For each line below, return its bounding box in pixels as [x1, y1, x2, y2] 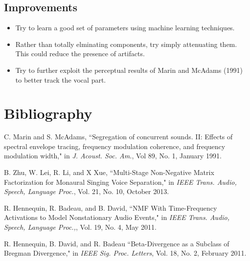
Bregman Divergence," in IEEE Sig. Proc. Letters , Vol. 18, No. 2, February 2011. [4, 248, 247, 258]
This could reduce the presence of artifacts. [15, 48, 145, 59]
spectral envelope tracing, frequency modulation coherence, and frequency [4, 141, 226, 151]
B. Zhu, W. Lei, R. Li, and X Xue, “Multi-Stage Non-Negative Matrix [4, 167, 214, 177]
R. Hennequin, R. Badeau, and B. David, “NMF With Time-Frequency [4, 202, 217, 213]
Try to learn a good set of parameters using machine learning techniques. [15, 22, 235, 33]
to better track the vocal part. [15, 74, 106, 85]
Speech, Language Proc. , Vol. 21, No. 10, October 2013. [4, 186, 169, 196]
